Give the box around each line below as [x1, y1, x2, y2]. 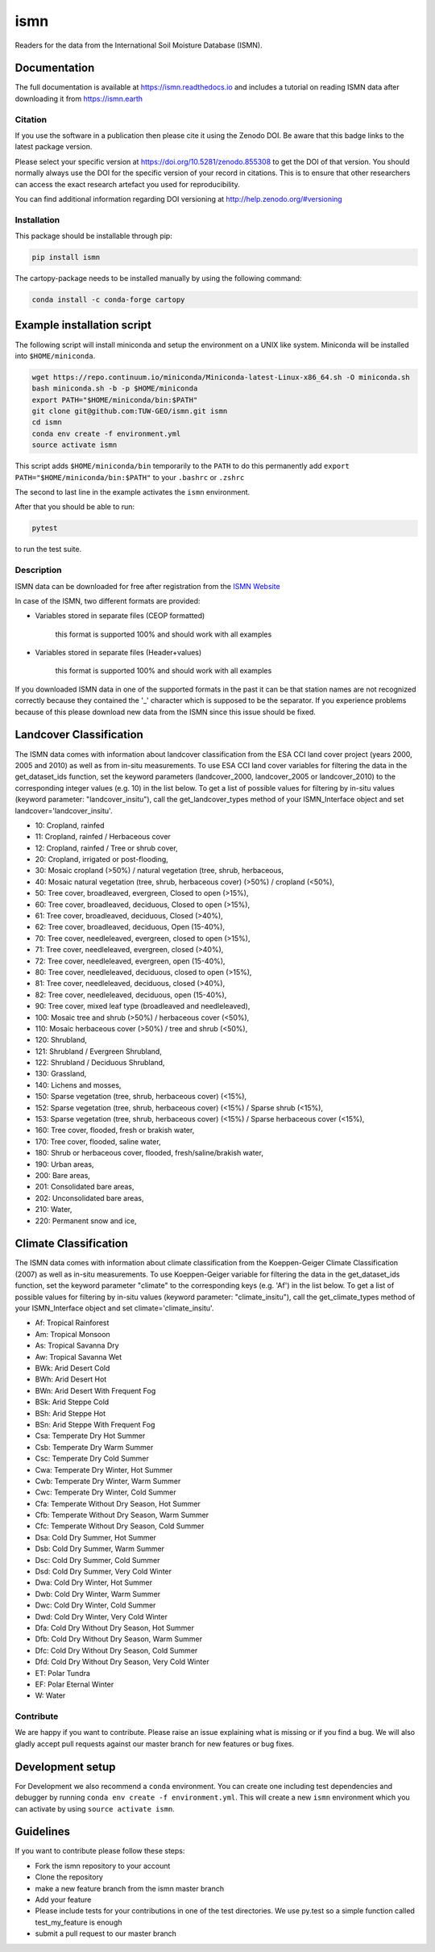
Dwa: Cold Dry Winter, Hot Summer [35, 1578, 153, 1587]
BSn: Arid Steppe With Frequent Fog [35, 1419, 155, 1429]
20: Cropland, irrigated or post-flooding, [35, 855, 168, 864]
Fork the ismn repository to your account [35, 1861, 171, 1870]
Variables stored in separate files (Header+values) [35, 648, 202, 658]
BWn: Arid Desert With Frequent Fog [35, 1386, 156, 1395]
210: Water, [35, 1205, 72, 1214]
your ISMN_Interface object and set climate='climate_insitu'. [14, 1303, 214, 1313]
